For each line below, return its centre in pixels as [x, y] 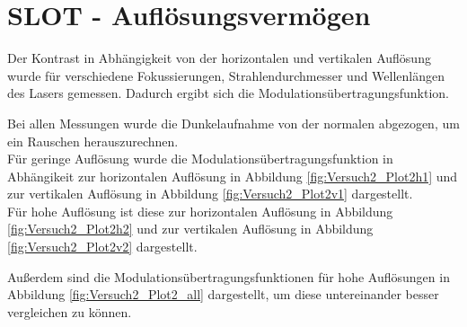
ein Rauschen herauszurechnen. [93, 141]
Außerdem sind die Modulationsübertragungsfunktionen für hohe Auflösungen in [229, 276]
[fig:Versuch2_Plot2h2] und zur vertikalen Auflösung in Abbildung [190, 229]
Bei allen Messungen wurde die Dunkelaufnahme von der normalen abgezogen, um [233, 123]
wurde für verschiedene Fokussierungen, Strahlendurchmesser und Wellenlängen [226, 75]
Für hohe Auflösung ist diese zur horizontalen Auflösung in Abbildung [200, 211]
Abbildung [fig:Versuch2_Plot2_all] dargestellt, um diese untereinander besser [223, 294]
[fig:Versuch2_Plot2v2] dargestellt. [102, 247]
